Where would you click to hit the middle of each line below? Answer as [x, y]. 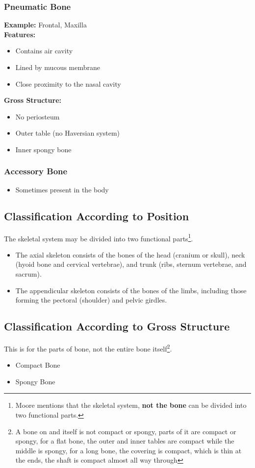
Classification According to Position [97, 216]
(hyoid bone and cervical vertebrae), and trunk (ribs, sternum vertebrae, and [131, 264]
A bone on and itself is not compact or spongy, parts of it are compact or [126, 431]
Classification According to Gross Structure [117, 326]
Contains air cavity [44, 51]
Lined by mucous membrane [58, 67]
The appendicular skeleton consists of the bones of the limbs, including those [131, 290]
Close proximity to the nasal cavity [68, 83]
